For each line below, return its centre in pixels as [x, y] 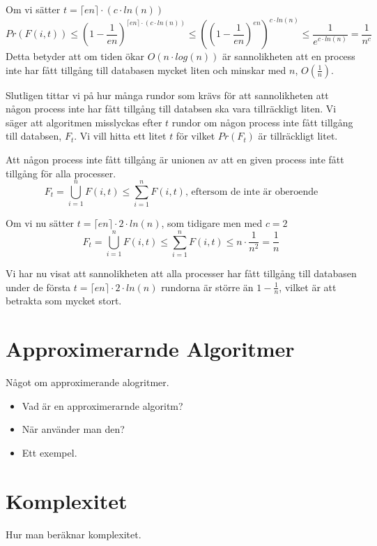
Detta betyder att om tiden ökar [75, 56]
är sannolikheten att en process [289, 56]
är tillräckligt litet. [298, 136]
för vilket [195, 136]
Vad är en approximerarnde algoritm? [102, 405]
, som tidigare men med [212, 223]
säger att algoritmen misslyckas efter [84, 122]
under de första [38, 287]
